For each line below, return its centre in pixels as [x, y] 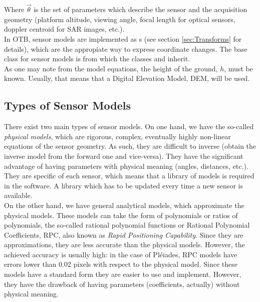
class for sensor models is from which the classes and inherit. [97, 59]
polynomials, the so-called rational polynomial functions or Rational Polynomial [127, 225]
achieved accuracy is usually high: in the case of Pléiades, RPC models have [121, 254]
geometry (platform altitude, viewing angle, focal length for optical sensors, [120, 19]
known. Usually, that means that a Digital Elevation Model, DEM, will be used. [127, 78]
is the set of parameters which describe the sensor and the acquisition [141, 9]
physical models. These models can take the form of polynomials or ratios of [121, 215]
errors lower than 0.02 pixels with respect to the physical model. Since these [121, 264]
